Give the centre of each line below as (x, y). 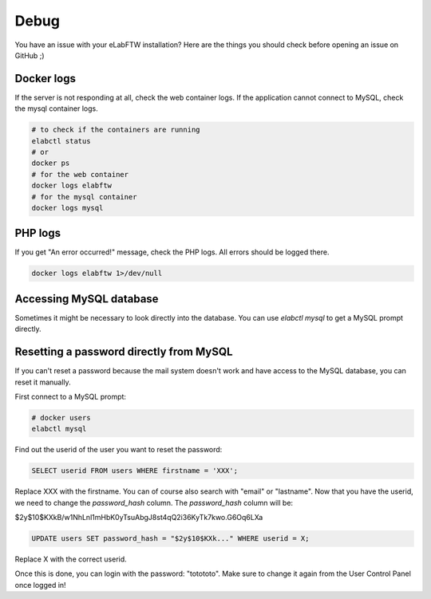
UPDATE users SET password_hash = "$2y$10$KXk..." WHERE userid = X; (170, 539)
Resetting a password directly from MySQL (124, 352)
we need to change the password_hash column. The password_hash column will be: (154, 502)
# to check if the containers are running (116, 130)
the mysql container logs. (57, 108)
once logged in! (41, 585)
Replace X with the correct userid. (71, 559)
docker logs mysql (67, 208)
